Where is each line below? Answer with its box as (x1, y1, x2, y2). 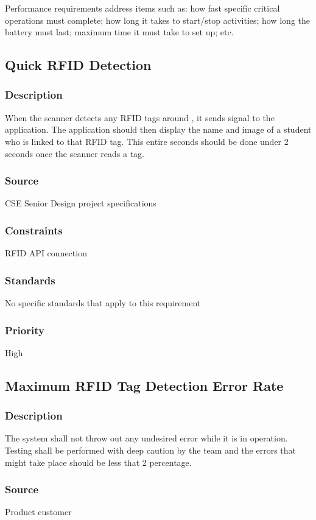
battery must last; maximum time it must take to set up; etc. (5, 26, 234, 38)
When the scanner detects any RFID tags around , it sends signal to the (5, 111, 275, 124)
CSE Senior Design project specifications (5, 197, 156, 209)
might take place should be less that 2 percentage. (5, 455, 192, 468)
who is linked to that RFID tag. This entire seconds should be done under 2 (5, 135, 289, 147)
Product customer (5, 505, 72, 518)
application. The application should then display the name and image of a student (5, 123, 312, 136)
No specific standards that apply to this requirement (5, 297, 201, 309)
